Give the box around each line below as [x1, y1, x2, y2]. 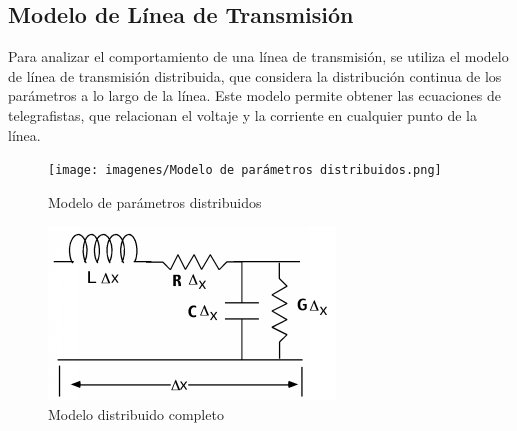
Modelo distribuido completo [48, 404, 224, 425]
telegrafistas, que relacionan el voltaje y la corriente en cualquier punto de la [8, 104, 477, 125]
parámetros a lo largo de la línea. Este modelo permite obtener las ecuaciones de [8, 85, 501, 106]
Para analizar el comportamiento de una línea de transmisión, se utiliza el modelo [8, 46, 509, 67]
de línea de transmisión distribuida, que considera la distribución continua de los [8, 65, 502, 86]
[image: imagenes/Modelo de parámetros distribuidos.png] [48, 163, 442, 178]
